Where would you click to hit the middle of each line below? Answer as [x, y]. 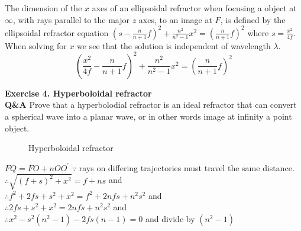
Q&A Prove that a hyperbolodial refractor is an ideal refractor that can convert [151, 105]
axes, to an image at [175, 19]
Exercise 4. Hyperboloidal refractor [78, 93]
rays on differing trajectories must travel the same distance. [187, 167]
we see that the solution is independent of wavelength [174, 45]
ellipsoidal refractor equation [57, 32]
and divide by [170, 219]
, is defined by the [253, 19]
